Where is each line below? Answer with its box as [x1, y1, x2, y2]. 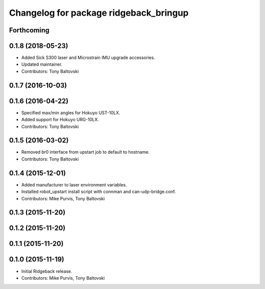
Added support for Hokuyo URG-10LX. [21, 117, 99, 123]
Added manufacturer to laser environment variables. [21, 182, 127, 187]
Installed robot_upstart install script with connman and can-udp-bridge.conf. [21, 189, 176, 195]
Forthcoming [9, 26, 50, 34]
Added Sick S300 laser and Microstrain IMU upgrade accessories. [21, 54, 156, 61]
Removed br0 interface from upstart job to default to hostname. [21, 149, 150, 155]
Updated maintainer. [21, 61, 63, 67]
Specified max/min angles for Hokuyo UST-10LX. [21, 109, 120, 115]
